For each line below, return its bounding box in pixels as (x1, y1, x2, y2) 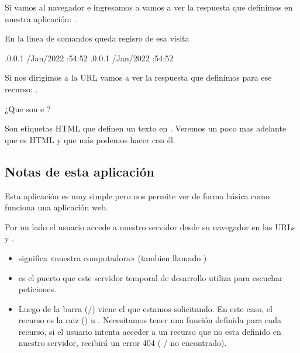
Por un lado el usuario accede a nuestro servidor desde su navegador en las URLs (5, 220, 296, 233)
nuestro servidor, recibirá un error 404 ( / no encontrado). (18, 337, 227, 349)
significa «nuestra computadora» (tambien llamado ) (18, 251, 207, 264)
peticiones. (18, 283, 57, 295)
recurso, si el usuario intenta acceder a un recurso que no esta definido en (18, 325, 281, 337)
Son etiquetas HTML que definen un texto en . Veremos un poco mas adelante (5, 122, 287, 134)
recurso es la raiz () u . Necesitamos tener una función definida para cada (18, 314, 282, 326)
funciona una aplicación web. (5, 201, 108, 213)
